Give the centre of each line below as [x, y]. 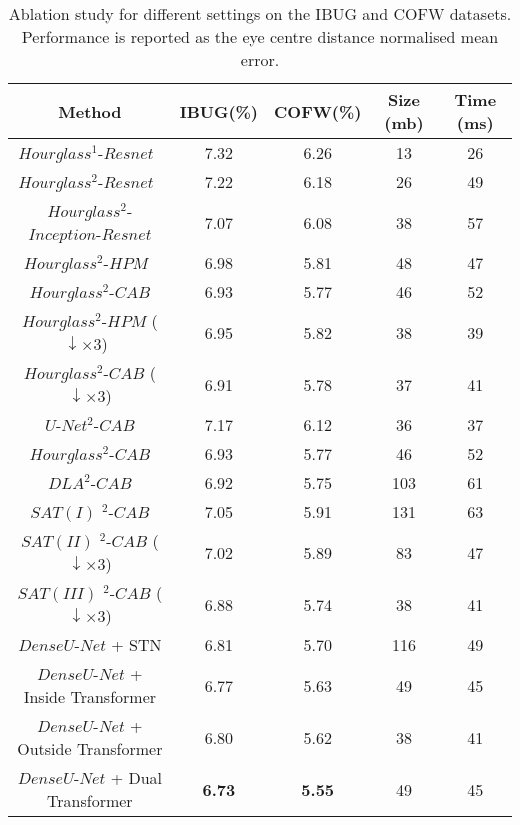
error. [260, 59]
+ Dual [136, 777]
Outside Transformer [90, 748]
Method [90, 111]
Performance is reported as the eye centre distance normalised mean [260, 36]
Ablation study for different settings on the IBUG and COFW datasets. [260, 13]
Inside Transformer [90, 696]
